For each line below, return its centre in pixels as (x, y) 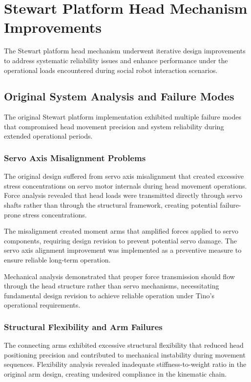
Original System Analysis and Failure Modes (119, 96)
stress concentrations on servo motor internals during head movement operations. (125, 185)
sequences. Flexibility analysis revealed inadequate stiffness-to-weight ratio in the (125, 364)
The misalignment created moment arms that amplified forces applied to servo (121, 231)
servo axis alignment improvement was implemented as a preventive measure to (123, 250)
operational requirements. (42, 305)
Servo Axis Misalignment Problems (75, 158)
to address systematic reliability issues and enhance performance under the (116, 60)
